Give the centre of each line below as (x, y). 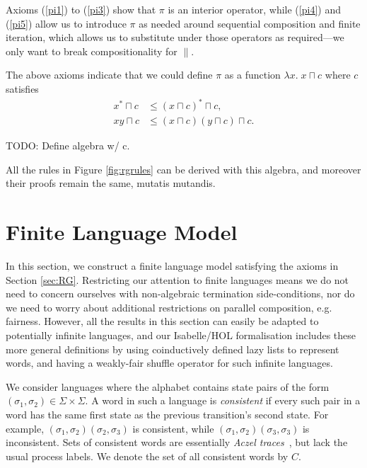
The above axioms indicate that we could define (109, 75)
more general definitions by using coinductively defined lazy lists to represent (173, 349)
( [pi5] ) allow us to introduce (66, 23)
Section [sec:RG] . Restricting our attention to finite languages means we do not (177, 279)
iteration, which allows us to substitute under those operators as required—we (175, 37)
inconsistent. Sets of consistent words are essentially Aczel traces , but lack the (177, 442)
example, (25, 428)
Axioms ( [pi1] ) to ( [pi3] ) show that (81, 9)
